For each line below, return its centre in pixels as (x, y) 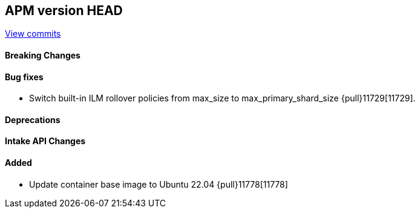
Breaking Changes (43, 56)
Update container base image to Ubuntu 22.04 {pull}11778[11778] (159, 184)
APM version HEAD (64, 11)
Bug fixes (24, 77)
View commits (33, 34)
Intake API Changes (45, 141)
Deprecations (33, 119)
